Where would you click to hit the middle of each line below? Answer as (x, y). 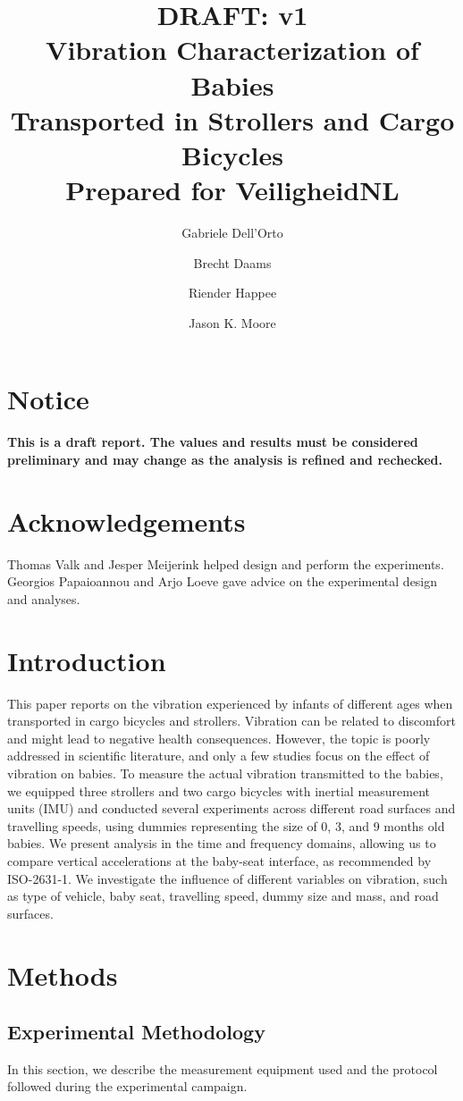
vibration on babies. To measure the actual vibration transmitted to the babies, (225, 773)
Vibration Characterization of (232, 50)
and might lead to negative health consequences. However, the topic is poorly (219, 738)
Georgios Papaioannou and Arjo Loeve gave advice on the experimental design (223, 581)
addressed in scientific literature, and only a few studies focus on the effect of (219, 756)
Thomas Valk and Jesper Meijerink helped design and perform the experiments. (226, 563)
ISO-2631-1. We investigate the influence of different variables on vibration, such (227, 878)
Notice (48, 399)
